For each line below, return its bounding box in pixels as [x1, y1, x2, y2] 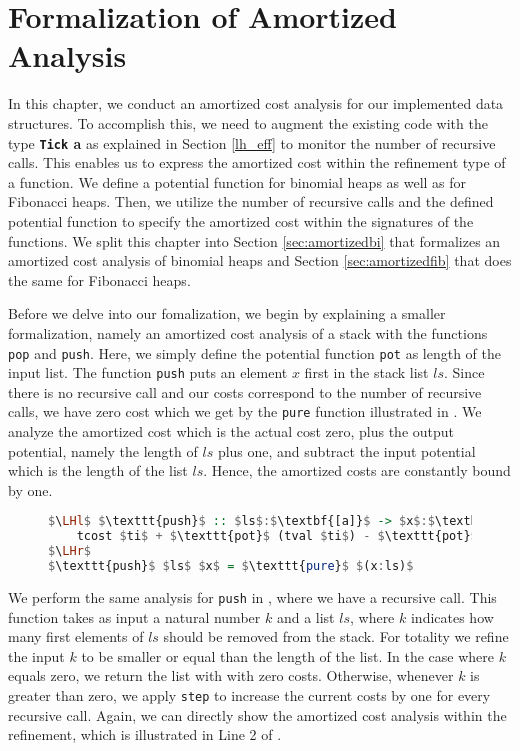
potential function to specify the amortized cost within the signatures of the [8, 210, 474, 231]
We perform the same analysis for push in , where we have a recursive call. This [8, 586, 497, 607]
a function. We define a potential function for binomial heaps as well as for [8, 171, 467, 192]
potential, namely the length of [8, 440, 198, 461]
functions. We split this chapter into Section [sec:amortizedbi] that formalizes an [8, 230, 501, 251]
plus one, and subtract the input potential [217, 440, 476, 461]
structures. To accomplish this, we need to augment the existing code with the [8, 112, 488, 133]
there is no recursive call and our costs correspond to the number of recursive [8, 381, 482, 402]
